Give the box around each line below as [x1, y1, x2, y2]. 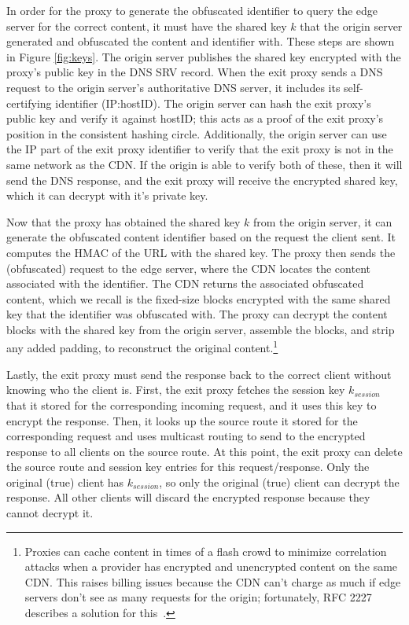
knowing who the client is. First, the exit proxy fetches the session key [6, 381, 345, 398]
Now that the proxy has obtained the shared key [6, 213, 241, 230]
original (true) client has [6, 473, 124, 490]
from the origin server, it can [252, 213, 392, 230]
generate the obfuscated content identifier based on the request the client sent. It [6, 229, 396, 245]
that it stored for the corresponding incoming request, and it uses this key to [6, 396, 377, 413]
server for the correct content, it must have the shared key [6, 17, 287, 34]
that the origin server [300, 17, 403, 34]
